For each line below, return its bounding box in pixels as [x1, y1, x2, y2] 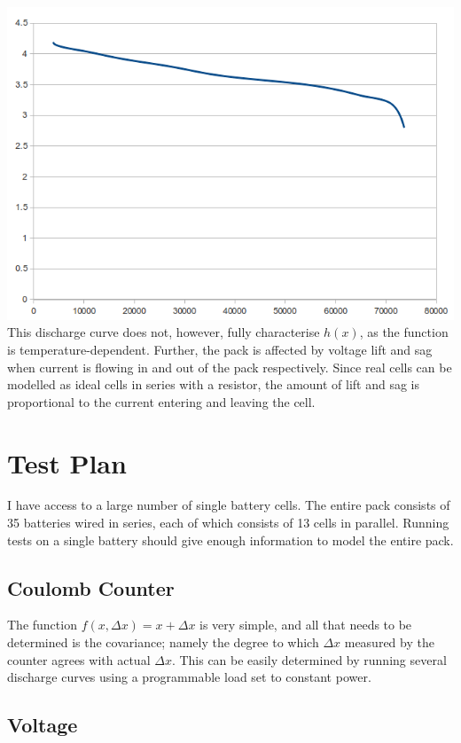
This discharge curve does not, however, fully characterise [7, 323, 320, 341]
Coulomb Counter [7, 574, 175, 601]
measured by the [344, 633, 434, 652]
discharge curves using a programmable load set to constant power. [7, 668, 371, 686]
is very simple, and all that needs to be [199, 615, 412, 634]
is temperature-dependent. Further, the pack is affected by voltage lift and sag [7, 340, 433, 358]
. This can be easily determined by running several [171, 650, 447, 669]
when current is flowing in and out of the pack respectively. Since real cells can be [7, 357, 452, 376]
